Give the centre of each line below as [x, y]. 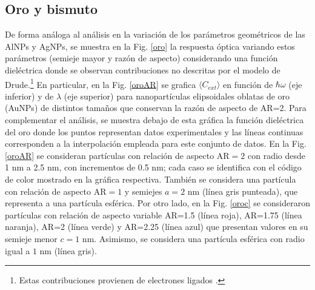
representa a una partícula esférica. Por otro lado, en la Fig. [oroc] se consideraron [157, 203]
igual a [18, 250]
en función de [248, 84]
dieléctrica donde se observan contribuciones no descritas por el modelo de [143, 69]
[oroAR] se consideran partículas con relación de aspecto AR [117, 155]
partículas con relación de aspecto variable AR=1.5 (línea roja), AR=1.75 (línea [154, 214]
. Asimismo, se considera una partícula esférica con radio [199, 238]
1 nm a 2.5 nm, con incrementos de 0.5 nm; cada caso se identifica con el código [153, 167]
